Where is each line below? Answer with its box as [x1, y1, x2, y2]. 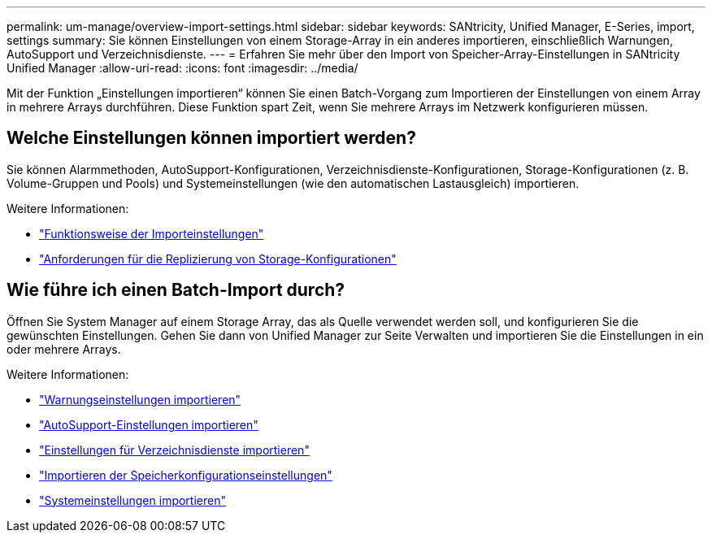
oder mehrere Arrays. [7, 341, 121, 356]
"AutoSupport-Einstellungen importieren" [39, 417, 258, 432]
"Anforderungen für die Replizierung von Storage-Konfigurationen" [39, 251, 397, 266]
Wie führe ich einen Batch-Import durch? [7, 280, 345, 301]
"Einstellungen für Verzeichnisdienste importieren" [39, 442, 310, 457]
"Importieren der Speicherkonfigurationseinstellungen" [39, 467, 332, 482]
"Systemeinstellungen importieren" [39, 493, 226, 507]
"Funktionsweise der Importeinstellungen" [39, 226, 264, 241]
